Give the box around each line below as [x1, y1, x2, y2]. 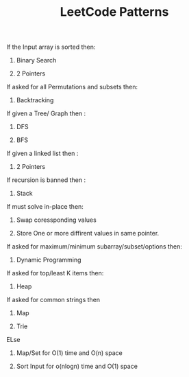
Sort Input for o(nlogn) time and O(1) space [16, 362, 138, 371]
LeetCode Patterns [60, 4, 169, 20]
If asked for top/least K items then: [6, 269, 104, 277]
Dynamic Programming [16, 255, 81, 264]
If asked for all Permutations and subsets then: [6, 83, 138, 91]
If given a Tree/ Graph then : [6, 109, 86, 117]
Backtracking [16, 96, 54, 104]
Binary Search [16, 56, 57, 65]
